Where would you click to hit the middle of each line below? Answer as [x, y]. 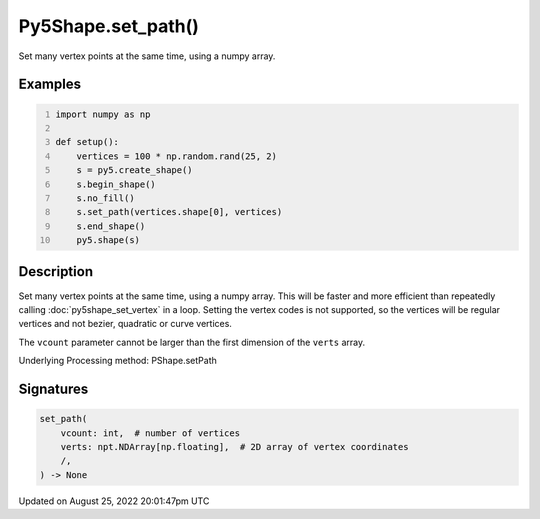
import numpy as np [103, 114]
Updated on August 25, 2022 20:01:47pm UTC [114, 501]
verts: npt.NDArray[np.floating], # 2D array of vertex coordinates [234, 446]
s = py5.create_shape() [135, 170]
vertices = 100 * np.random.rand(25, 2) [176, 156]
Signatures [53, 388]
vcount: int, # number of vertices [150, 433]
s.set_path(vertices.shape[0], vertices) [179, 212]
